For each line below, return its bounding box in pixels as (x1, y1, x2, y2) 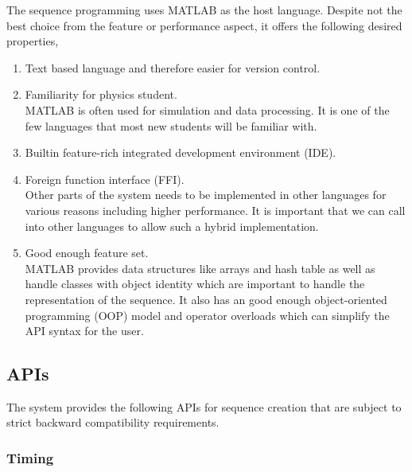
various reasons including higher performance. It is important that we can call (25, 201, 406, 218)
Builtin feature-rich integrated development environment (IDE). (25, 144, 336, 161)
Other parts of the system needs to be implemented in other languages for (25, 186, 387, 203)
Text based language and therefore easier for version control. (25, 59, 321, 76)
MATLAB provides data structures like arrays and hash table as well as (25, 259, 375, 276)
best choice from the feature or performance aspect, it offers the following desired (6, 17, 402, 33)
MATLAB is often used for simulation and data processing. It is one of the (25, 101, 390, 118)
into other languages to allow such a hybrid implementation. (25, 217, 319, 234)
